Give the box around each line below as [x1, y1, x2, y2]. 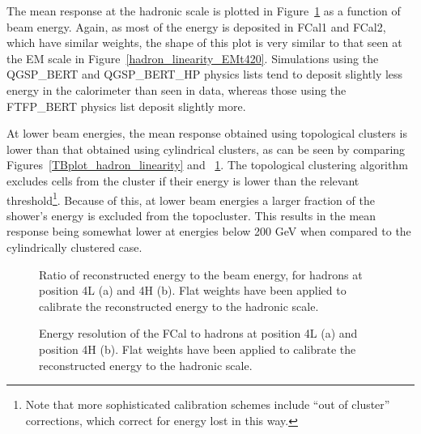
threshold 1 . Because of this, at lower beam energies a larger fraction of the [6, 189, 375, 208]
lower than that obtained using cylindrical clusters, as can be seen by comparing [6, 140, 406, 157]
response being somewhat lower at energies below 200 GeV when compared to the [6, 223, 411, 240]
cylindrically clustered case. [6, 238, 142, 255]
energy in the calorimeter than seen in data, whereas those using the [6, 81, 347, 98]
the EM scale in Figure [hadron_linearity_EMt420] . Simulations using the [6, 49, 379, 66]
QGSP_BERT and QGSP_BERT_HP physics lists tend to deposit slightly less [6, 66, 403, 83]
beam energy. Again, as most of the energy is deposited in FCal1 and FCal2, [6, 18, 386, 35]
